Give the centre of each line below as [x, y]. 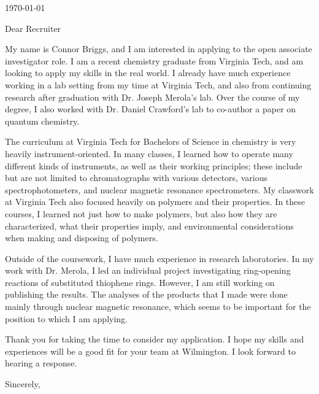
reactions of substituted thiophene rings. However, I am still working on [140, 282]
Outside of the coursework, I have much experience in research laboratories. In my [159, 258]
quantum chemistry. [42, 121]
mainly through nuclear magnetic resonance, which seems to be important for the [158, 307]
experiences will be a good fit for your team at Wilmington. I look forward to [150, 351]
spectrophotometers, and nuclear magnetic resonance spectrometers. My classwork [159, 189]
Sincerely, [23, 384]
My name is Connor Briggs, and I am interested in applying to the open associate [159, 49]
